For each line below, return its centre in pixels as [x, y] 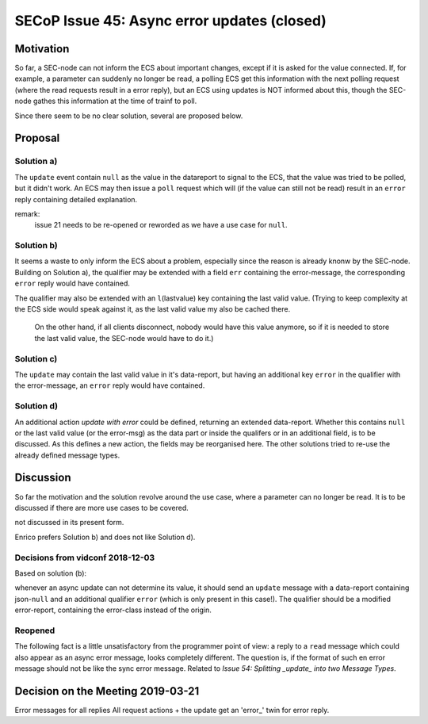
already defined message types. [67, 455]
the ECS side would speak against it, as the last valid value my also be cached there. [153, 309]
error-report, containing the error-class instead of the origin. [113, 610]
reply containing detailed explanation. [76, 199]
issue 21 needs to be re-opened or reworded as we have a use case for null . [161, 225]
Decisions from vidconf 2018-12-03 [85, 557]
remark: [27, 213]
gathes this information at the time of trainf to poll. [115, 101]
